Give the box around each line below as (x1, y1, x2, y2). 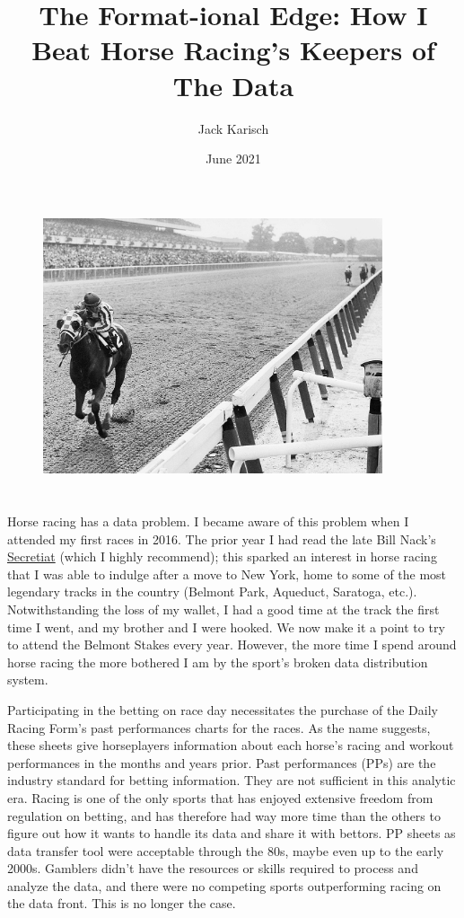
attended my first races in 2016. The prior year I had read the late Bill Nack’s (7, 529, 436, 548)
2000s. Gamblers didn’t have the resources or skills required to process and (7, 859, 418, 878)
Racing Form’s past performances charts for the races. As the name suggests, (7, 718, 431, 737)
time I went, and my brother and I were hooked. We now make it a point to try (7, 617, 445, 636)
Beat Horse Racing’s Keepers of (31, 31, 435, 68)
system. (7, 670, 48, 689)
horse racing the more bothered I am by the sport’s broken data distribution (7, 652, 428, 671)
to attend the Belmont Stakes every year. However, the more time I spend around (7, 635, 457, 654)
